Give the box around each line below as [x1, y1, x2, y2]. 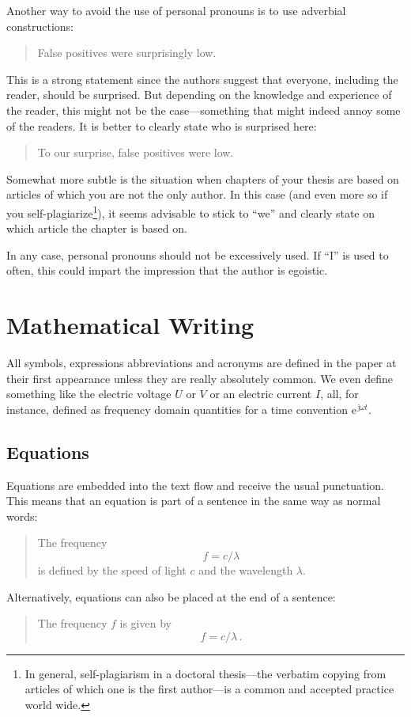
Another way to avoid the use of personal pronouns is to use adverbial [6, 2, 346, 18]
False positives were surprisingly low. [37, 44, 217, 61]
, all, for [320, 385, 359, 402]
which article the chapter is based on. [6, 220, 187, 237]
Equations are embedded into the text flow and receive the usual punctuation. [6, 476, 385, 493]
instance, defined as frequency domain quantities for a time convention [6, 400, 348, 417]
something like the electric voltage [6, 385, 172, 402]
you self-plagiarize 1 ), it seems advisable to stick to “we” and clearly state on [6, 202, 375, 221]
